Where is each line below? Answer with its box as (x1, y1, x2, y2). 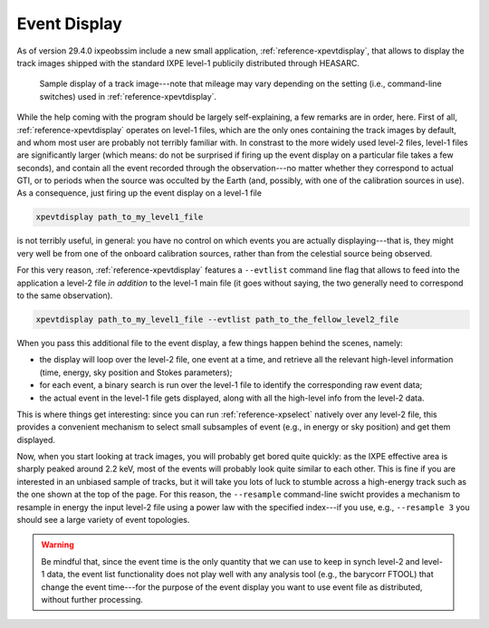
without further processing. (41, 594, 144, 604)
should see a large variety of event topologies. (16, 515, 190, 526)
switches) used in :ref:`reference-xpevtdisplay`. (39, 91, 217, 101)
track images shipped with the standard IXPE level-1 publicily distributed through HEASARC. (16, 57, 360, 68)
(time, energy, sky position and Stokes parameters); (39, 367, 233, 378)
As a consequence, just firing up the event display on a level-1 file (16, 188, 263, 198)
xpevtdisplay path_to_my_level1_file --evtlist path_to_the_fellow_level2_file (35, 314, 399, 324)
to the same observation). (16, 290, 113, 301)
